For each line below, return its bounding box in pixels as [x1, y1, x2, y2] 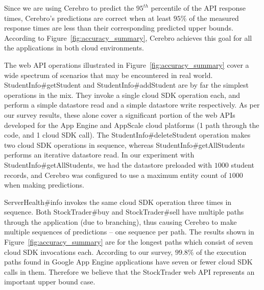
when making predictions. [4, 179, 84, 190]
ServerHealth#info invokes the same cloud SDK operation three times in [4, 196, 232, 207]
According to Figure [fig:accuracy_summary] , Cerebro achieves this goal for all [4, 32, 252, 43]
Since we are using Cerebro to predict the [4, 3, 134, 13]
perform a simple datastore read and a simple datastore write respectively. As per [4, 99, 260, 110]
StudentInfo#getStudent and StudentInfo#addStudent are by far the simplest [4, 80, 249, 90]
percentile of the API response [151, 3, 246, 13]
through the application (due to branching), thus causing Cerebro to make [4, 216, 237, 227]
